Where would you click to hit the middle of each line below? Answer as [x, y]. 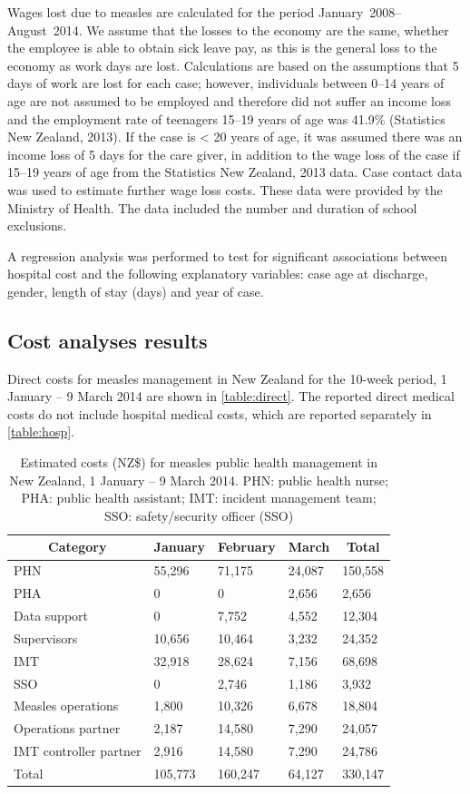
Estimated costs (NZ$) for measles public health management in [199, 462]
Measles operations [66, 706]
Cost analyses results [108, 340]
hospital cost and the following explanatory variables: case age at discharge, [218, 274]
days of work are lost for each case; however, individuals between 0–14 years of [226, 83]
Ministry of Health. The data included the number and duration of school [212, 207]
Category [78, 547]
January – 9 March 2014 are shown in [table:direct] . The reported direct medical [231, 396]
